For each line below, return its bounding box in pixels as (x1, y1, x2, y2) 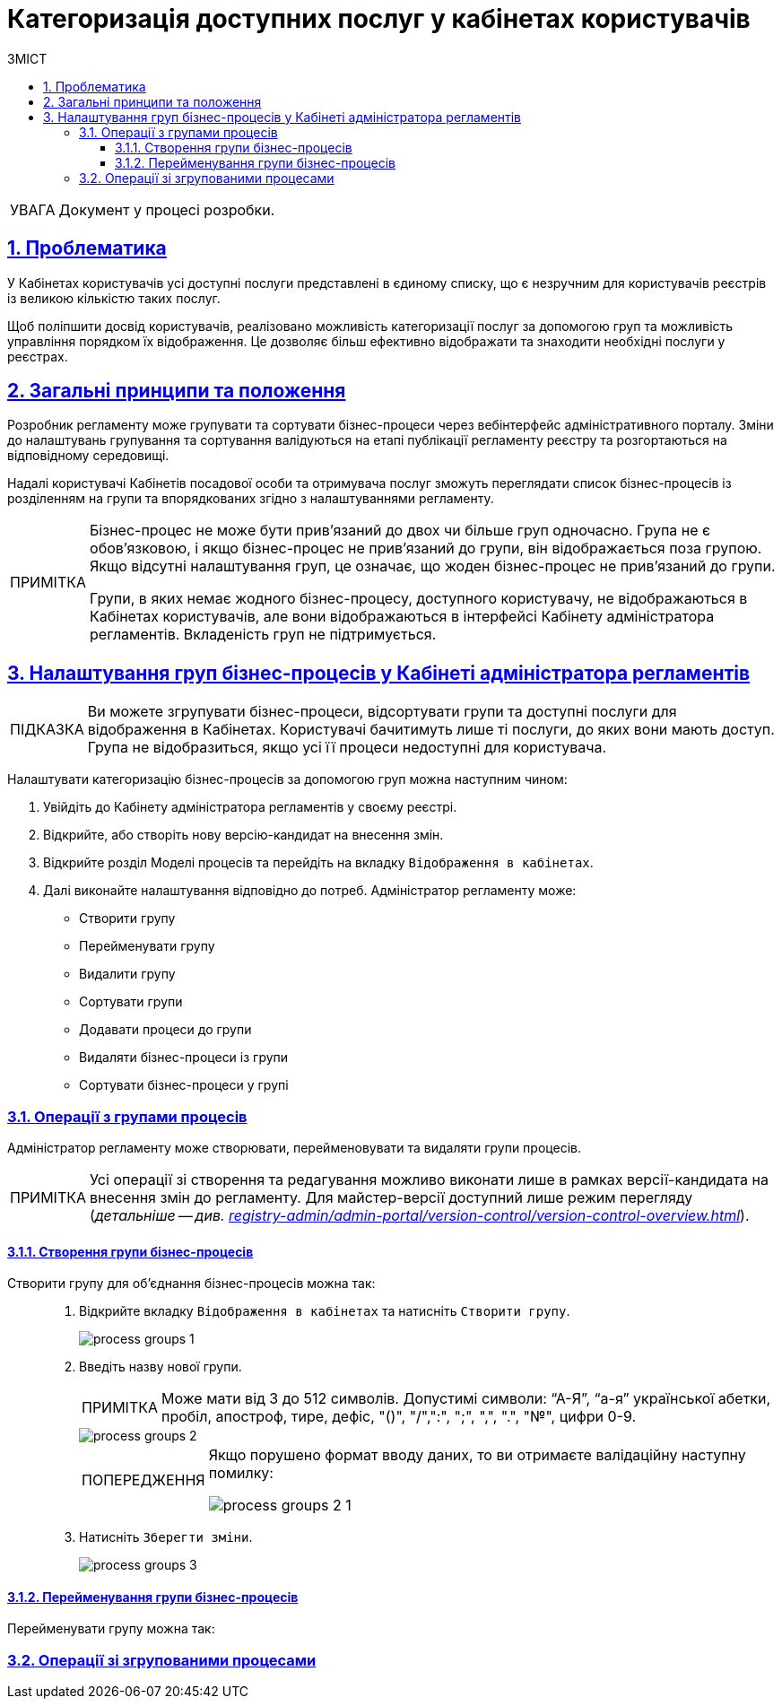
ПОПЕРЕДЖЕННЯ (82, 1471, 205, 1490)
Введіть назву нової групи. (79, 1359, 242, 1375)
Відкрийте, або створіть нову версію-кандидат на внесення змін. (43, 827, 444, 843)
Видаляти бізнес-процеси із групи (79, 1049, 289, 1066)
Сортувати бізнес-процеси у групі (79, 1077, 289, 1093)
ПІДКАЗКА (10, 720, 84, 739)
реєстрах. (7, 348, 68, 364)
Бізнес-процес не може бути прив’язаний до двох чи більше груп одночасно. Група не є (90, 521, 711, 540)
